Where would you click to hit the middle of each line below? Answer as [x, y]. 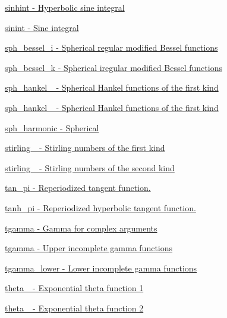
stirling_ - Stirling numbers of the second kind [90, 167]
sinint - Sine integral [42, 27]
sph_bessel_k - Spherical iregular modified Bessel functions [113, 67]
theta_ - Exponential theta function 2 [74, 308]
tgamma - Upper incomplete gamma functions [89, 248]
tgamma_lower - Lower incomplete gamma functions [101, 268]
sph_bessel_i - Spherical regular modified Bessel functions [111, 47]
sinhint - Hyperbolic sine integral [65, 7]
